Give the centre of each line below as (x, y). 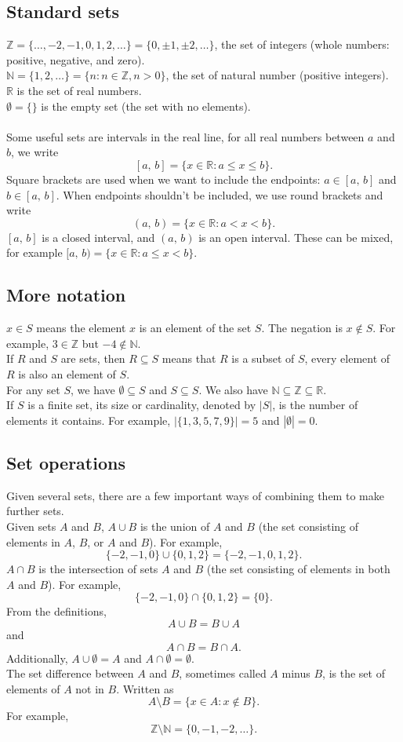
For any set (33, 389)
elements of (33, 688)
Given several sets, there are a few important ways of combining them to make (195, 495)
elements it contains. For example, (89, 420)
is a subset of (263, 358)
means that (189, 358)
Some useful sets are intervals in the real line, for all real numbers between (185, 136)
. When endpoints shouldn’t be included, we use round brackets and (220, 194)
